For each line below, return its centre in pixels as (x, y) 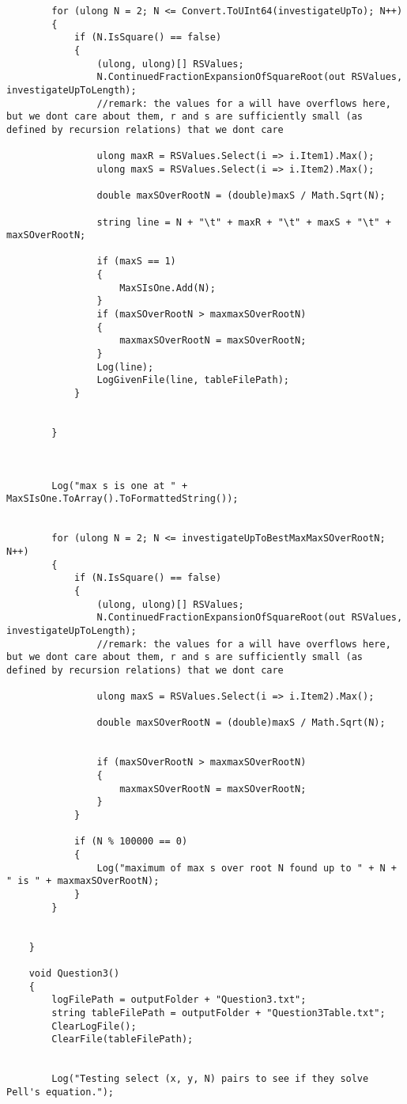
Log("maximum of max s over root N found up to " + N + (247, 868)
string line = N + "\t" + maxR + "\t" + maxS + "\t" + (244, 222)
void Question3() (74, 973)
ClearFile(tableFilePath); (122, 1040)
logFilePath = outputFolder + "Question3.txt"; (179, 1000)
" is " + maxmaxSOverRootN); (83, 881)
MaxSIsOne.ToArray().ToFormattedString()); (122, 499)
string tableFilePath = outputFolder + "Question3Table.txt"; (219, 1013)
